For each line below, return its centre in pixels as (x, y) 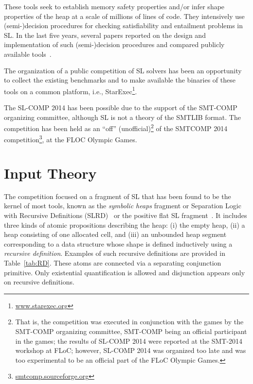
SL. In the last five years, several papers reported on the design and (105, 35)
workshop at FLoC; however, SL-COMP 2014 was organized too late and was (131, 350)
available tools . (28, 54)
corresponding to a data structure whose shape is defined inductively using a (118, 243)
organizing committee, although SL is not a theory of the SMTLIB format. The (122, 117)
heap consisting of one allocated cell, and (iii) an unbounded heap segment (115, 234)
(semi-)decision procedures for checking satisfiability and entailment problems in (124, 25)
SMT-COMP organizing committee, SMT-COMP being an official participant (131, 331)
